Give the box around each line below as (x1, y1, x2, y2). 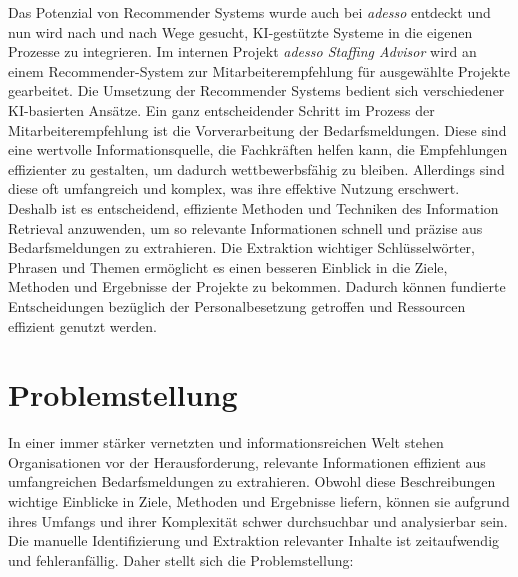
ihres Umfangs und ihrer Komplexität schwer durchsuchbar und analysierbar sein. (8, 510, 508, 531)
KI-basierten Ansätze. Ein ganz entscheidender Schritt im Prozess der (8, 99, 435, 120)
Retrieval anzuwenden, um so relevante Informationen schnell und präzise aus (8, 217, 483, 238)
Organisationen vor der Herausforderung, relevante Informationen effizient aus (8, 451, 486, 472)
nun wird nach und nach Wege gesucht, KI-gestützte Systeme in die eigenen (8, 21, 473, 42)
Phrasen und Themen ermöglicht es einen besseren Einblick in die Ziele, (8, 256, 448, 277)
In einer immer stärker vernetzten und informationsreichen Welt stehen (8, 432, 444, 453)
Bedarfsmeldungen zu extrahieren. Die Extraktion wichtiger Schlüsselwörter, (8, 237, 475, 258)
